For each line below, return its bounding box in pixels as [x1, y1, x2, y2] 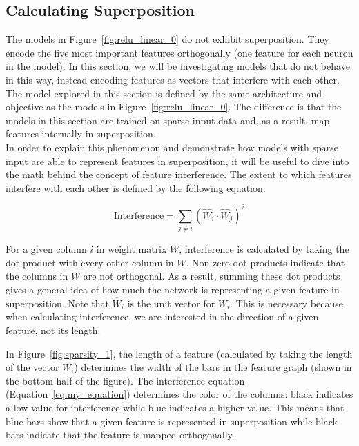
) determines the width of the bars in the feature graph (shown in [74, 360, 352, 374]
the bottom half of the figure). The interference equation [6, 373, 245, 387]
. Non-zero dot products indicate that [186, 255, 345, 269]
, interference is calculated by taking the [179, 242, 349, 256]
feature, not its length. [6, 322, 101, 337]
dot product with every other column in [6, 255, 174, 269]
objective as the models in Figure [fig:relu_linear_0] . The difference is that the [6, 99, 342, 114]
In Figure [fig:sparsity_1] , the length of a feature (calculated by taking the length [6, 346, 353, 360]
